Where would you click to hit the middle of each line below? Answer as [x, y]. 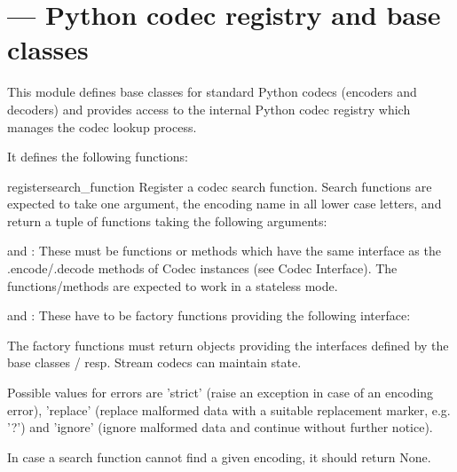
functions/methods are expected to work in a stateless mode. [173, 285]
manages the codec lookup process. [102, 126]
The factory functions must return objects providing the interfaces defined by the [228, 345]
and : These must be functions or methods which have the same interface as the [224, 251]
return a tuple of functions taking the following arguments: [167, 220]
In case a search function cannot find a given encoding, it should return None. [219, 456]
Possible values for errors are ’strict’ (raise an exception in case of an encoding [221, 393]
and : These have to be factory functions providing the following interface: [209, 315]
